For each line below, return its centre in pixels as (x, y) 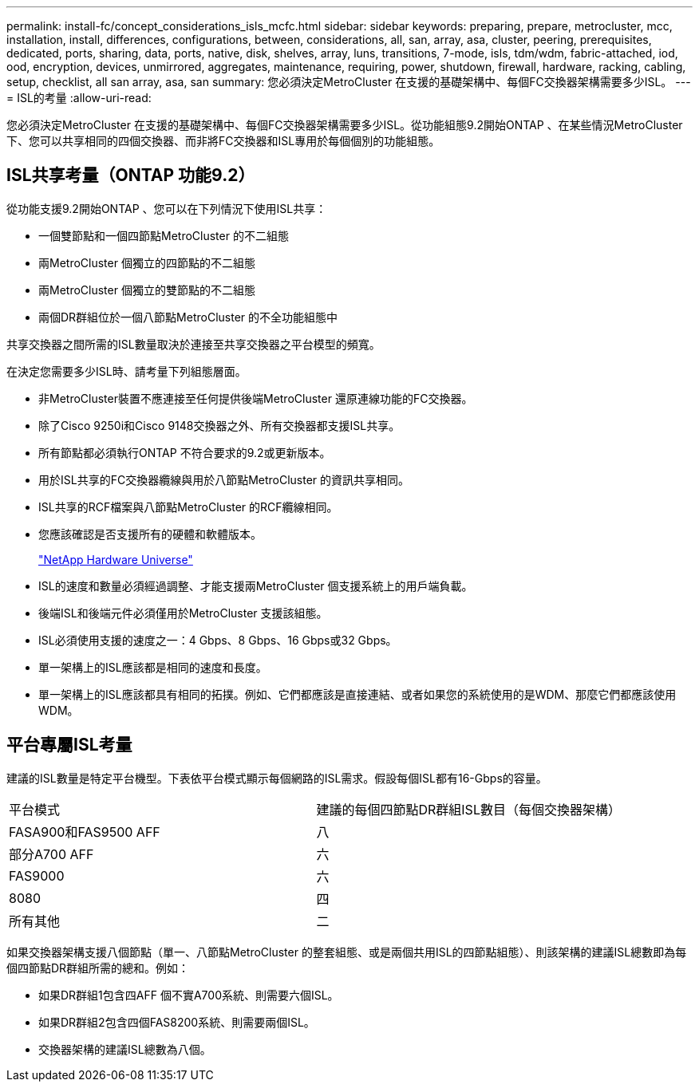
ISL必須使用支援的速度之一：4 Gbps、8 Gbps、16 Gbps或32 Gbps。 (218, 640)
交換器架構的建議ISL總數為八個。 (125, 1049)
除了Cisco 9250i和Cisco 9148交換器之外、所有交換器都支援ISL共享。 (219, 425)
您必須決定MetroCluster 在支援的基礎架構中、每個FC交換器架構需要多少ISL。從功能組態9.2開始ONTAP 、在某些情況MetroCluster (345, 125)
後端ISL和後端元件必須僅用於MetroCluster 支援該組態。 (183, 613)
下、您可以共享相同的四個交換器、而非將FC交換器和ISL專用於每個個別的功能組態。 (223, 141)
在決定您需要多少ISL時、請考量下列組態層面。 (126, 371)
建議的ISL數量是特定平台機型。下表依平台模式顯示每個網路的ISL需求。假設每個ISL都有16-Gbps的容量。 (277, 778)
